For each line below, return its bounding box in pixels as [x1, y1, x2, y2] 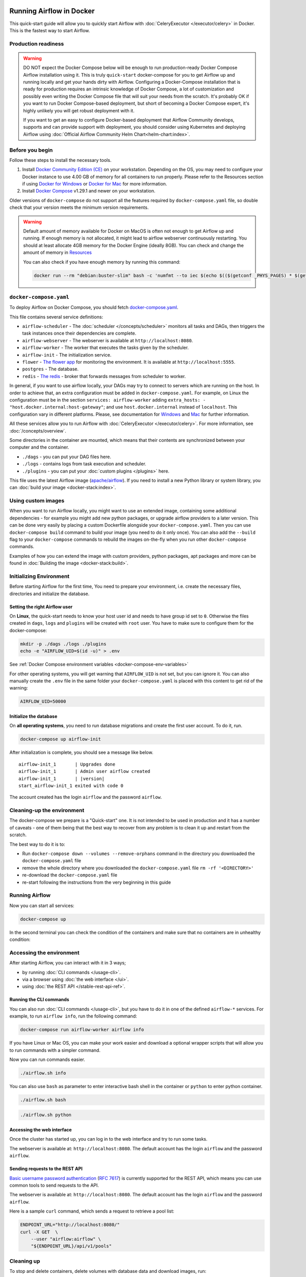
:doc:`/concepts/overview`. [9, 428, 66, 434]
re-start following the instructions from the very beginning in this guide [22, 879, 171, 885]
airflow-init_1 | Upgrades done [18, 761, 116, 767]
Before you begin [9, 146, 53, 153]
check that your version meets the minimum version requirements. [9, 204, 149, 210]
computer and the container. [9, 444, 69, 451]
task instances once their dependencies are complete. [22, 330, 137, 337]
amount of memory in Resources [23, 249, 92, 255]
